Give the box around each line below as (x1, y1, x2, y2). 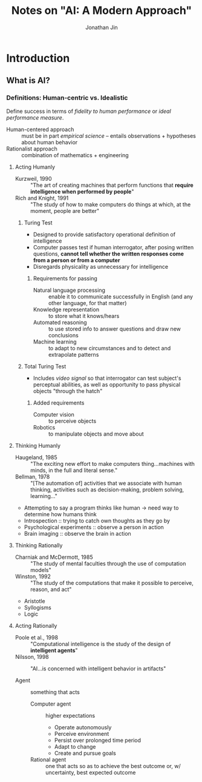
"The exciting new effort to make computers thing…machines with (30, 460, 195, 467)
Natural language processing (33, 286, 106, 294)
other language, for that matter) (48, 299, 127, 306)
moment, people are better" (30, 207, 100, 214)
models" (30, 566, 51, 573)
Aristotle (24, 597, 45, 604)
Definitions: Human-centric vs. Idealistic (6, 93, 128, 102)
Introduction (6, 51, 70, 65)
